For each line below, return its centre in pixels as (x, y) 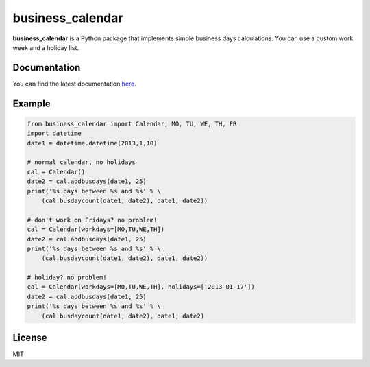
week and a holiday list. (46, 47)
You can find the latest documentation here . (75, 84)
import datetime (54, 133)
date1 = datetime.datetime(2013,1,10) (92, 143)
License (30, 338)
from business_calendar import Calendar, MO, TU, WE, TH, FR (132, 124)
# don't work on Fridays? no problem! (92, 220)
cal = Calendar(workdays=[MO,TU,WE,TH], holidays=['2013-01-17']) (141, 287)
